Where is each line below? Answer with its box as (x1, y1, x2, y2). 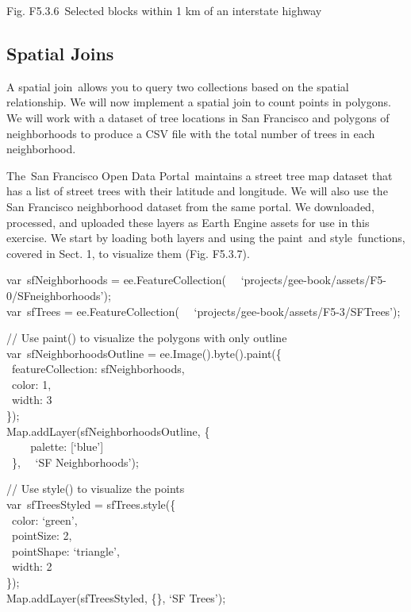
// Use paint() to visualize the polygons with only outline (6, 329, 287, 346)
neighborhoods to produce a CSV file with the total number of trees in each (6, 125, 375, 141)
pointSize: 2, (11, 527, 72, 544)
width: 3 (11, 391, 52, 408)
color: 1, (11, 375, 52, 392)
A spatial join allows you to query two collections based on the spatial (6, 78, 349, 94)
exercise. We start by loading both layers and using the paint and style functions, (6, 229, 405, 246)
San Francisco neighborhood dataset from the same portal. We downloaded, (6, 198, 375, 214)
